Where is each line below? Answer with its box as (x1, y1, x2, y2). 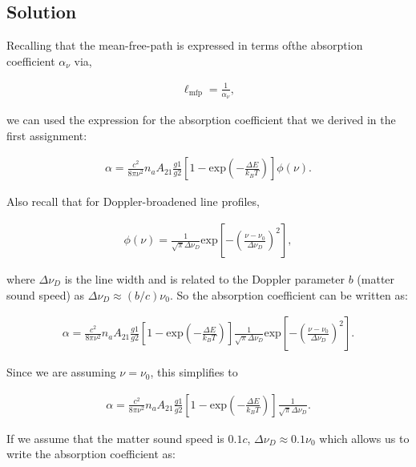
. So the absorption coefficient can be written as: (169, 286, 408, 303)
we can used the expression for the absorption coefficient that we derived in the (6, 111, 396, 128)
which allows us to (319, 429, 410, 446)
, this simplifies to (150, 364, 238, 380)
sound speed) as (6, 286, 85, 303)
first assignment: (6, 127, 87, 143)
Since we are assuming (6, 364, 116, 380)
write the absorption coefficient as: (6, 445, 176, 462)
